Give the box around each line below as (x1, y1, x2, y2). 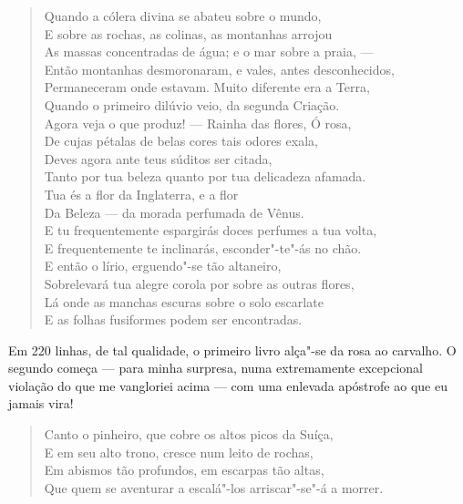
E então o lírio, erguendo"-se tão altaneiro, (44, 256, 282, 275)
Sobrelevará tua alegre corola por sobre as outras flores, (44, 273, 355, 293)
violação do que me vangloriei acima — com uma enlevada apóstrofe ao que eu (8, 375, 448, 395)
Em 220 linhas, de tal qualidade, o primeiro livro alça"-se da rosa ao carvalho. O (8, 340, 457, 359)
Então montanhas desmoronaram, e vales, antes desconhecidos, (44, 59, 395, 78)
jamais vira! (8, 394, 74, 413)
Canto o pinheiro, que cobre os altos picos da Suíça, (44, 425, 334, 444)
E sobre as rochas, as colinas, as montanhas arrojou (44, 24, 333, 43)
